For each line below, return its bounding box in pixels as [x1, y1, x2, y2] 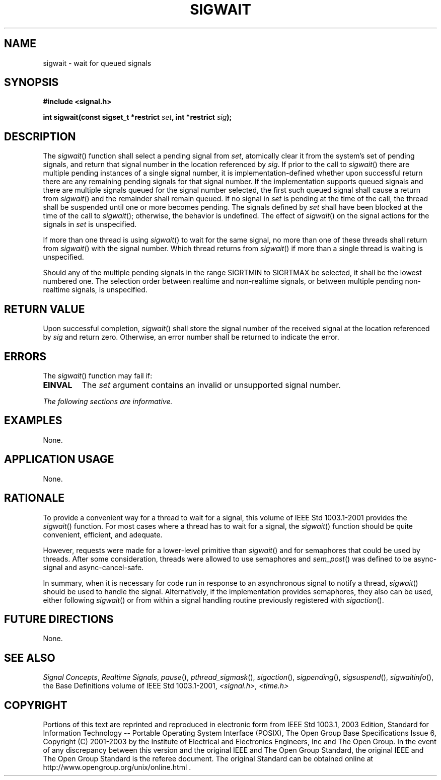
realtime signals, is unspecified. [43, 285, 148, 294]
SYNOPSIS [4, 76, 59, 89]
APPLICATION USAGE [4, 453, 114, 466]
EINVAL [43, 379, 72, 390]
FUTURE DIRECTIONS [4, 612, 114, 626]
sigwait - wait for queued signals [43, 58, 152, 67]
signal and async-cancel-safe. [43, 563, 144, 572]
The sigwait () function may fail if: [43, 371, 153, 380]
